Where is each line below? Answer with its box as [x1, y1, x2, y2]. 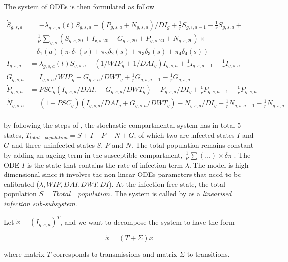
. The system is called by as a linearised [110, 188, 232, 199]
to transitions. [187, 249, 230, 259]
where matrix [4, 249, 45, 259]
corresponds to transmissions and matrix [53, 249, 177, 259]
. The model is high [189, 159, 249, 170]
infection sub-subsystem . [4, 198, 77, 209]
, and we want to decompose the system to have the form [60, 216, 235, 227]
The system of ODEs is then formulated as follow [4, 1, 155, 11]
